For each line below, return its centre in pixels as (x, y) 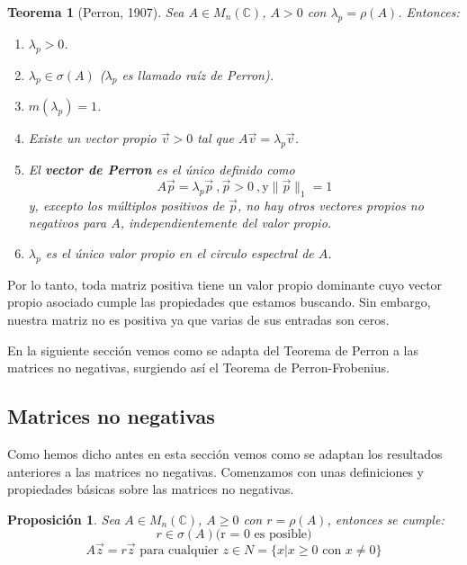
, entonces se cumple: (386, 519)
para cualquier (179, 550)
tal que (216, 138)
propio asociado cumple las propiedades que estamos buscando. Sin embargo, (219, 302)
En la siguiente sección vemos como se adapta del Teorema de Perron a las (213, 350)
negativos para (67, 223)
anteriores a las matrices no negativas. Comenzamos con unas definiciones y (216, 471)
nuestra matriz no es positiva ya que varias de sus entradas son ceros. (198, 319)
